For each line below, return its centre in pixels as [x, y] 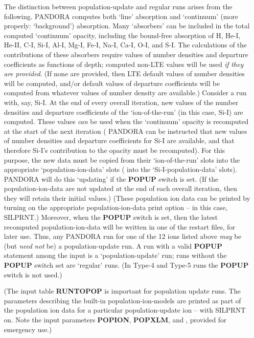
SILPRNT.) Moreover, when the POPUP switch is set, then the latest [111, 217]
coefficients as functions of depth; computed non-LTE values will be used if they [124, 64]
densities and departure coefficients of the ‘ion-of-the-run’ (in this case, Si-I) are [124, 112]
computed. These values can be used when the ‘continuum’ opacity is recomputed [126, 121]
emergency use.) [28, 329]
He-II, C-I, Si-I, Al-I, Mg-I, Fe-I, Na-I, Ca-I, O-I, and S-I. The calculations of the [126, 45]
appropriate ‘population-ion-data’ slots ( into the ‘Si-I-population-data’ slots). [121, 169]
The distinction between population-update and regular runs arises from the [118, 6]
